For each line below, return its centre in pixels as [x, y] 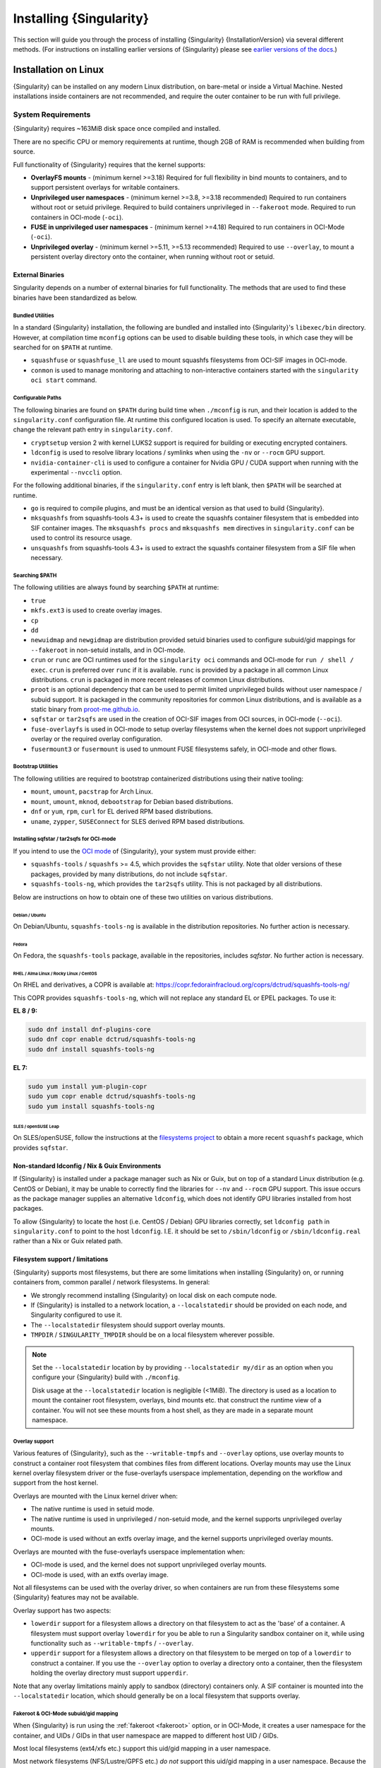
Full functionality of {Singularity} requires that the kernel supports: [109, 164]
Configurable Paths [37, 397]
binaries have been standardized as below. [75, 298]
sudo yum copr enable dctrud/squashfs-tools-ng [111, 1097]
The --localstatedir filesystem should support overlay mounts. [128, 1325]
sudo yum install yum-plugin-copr [87, 1086]
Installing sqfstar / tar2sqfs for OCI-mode [65, 839]
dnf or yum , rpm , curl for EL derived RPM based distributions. [122, 812]
